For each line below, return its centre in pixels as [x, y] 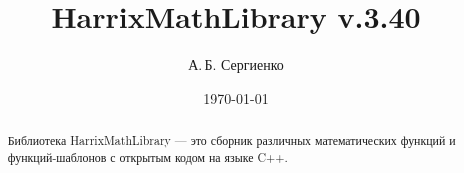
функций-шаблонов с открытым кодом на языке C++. [147, 156]
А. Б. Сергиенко [236, 64]
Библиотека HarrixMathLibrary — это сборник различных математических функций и [231, 140]
